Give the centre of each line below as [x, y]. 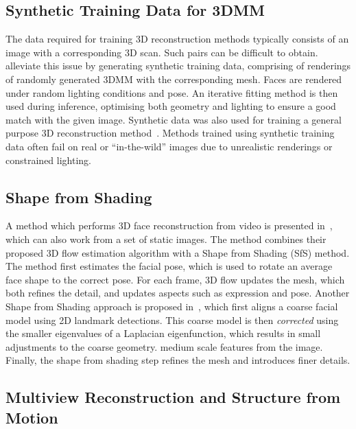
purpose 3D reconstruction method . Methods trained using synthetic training [170, 133]
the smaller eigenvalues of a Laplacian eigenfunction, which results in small [163, 333]
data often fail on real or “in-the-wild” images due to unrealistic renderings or [169, 146]
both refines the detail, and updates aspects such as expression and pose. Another [178, 293]
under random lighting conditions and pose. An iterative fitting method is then [172, 92]
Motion [32, 417]
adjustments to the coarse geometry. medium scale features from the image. [164, 346]
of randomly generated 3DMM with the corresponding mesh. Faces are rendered [174, 79]
